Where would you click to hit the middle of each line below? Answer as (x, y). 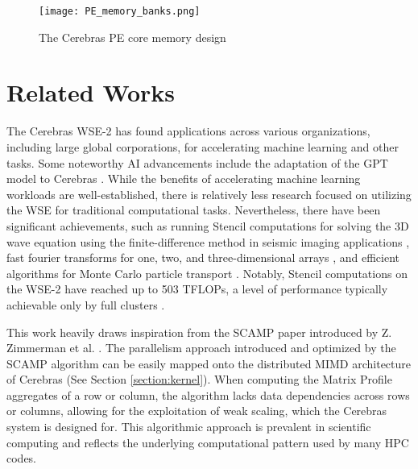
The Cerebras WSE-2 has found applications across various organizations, (188, 131)
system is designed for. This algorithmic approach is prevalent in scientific (189, 427)
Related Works (91, 92)
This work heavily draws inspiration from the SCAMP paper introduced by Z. (199, 332)
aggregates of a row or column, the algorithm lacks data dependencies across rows (208, 394)
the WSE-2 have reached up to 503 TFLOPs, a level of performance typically (197, 289)
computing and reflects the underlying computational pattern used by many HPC (208, 442)
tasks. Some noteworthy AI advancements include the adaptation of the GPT (197, 162)
